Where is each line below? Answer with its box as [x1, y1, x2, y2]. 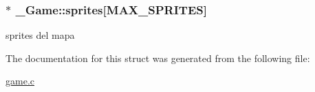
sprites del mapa [6, 28, 75, 42]
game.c [6, 74, 34, 88]
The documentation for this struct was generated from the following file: [6, 50, 310, 65]
